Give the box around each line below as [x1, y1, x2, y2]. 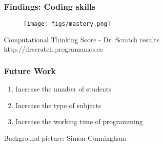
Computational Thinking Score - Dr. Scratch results [4, 34, 160, 44]
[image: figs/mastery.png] [23, 20, 111, 28]
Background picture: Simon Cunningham [4, 133, 126, 143]
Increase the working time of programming [15, 116, 143, 127]
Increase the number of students [15, 84, 112, 94]
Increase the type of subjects [15, 100, 101, 110]
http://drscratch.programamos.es [4, 44, 103, 54]
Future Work [4, 64, 56, 76]
